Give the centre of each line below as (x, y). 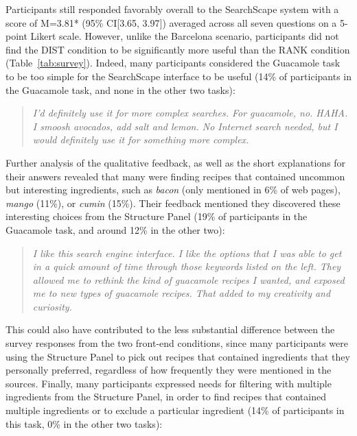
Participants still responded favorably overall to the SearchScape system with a (172, 9)
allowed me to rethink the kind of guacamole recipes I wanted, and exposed (188, 279)
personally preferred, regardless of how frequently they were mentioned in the (169, 370)
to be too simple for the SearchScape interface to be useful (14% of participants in (178, 76)
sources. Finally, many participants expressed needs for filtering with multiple (169, 383)
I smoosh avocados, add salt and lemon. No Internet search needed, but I (185, 126)
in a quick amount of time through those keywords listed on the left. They (187, 266)
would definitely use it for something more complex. (141, 140)
